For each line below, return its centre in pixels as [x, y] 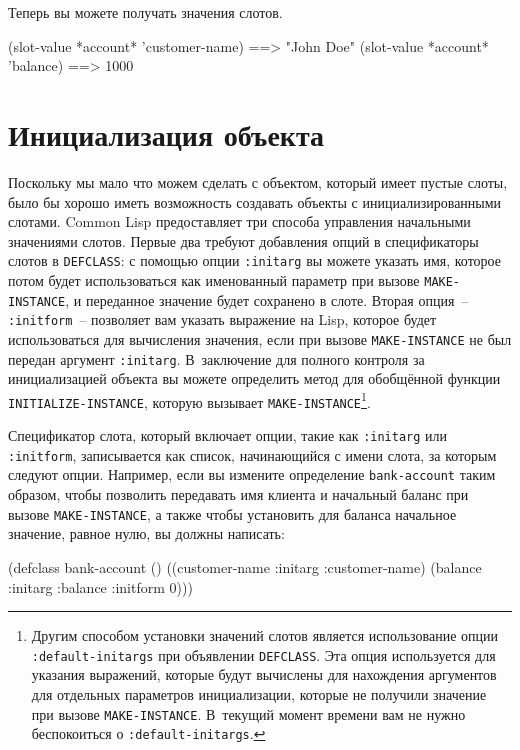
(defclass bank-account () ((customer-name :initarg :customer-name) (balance [245, 566]
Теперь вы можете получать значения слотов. [145, 12]
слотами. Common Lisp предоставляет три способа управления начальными [239, 221]
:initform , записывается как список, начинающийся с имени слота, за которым [252, 454]
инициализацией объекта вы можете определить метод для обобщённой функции [254, 378]
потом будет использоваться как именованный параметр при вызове [214, 279]
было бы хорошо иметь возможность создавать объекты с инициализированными [255, 201]
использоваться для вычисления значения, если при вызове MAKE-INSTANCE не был [260, 338]
